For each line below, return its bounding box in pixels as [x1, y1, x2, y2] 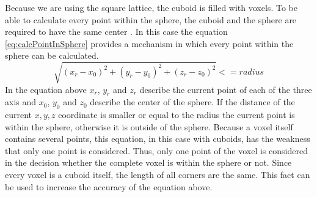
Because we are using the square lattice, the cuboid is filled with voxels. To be [5, 1, 297, 13]
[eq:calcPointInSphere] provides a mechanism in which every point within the [5, 37, 294, 50]
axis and [5, 95, 37, 108]
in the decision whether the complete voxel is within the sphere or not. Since [5, 156, 292, 169]
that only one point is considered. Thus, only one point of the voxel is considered [5, 144, 308, 157]
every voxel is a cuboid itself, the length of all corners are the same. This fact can [5, 168, 310, 181]
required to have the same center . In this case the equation [5, 25, 228, 38]
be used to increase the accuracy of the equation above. [5, 180, 213, 193]
